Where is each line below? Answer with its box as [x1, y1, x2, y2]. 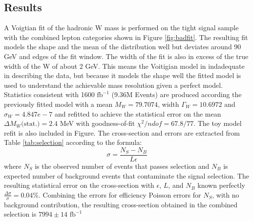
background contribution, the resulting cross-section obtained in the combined [4, 199, 238, 209]
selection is [4, 209, 37, 219]
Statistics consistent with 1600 [4, 89, 95, 100]
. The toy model [193, 118, 242, 128]
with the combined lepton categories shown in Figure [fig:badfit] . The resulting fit [4, 32, 248, 42]
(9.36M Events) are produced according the [111, 89, 242, 100]
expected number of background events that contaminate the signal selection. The [4, 170, 249, 181]
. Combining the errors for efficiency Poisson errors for [39, 189, 201, 200]
